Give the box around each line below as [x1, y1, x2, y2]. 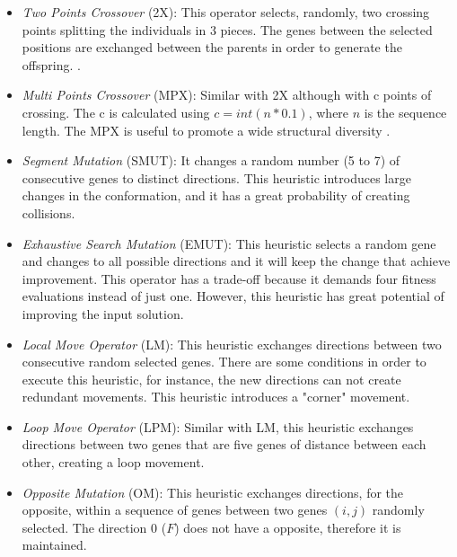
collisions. [22, 203, 75, 222]
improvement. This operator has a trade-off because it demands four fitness [22, 269, 436, 287]
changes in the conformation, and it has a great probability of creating [22, 186, 410, 205]
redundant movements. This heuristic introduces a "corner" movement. [22, 387, 410, 406]
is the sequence [364, 102, 447, 121]
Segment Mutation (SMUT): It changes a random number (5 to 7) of [22, 151, 400, 170]
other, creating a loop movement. [22, 453, 205, 472]
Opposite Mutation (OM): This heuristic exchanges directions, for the [22, 482, 404, 501]
